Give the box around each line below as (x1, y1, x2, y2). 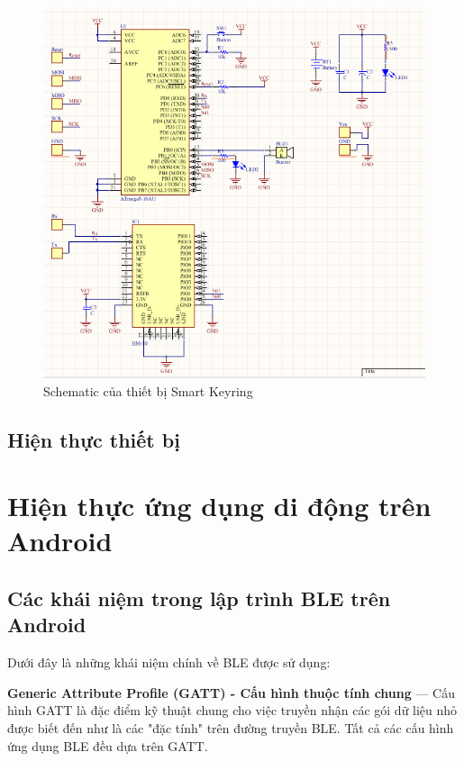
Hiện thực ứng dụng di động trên (7, 487, 432, 524)
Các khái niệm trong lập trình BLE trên (7, 584, 391, 612)
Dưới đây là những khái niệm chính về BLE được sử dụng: (7, 653, 331, 672)
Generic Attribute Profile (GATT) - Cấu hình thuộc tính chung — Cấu (7, 683, 456, 702)
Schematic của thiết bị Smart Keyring (43, 381, 253, 400)
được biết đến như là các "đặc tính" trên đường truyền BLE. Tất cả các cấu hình (7, 719, 454, 738)
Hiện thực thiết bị (7, 425, 180, 453)
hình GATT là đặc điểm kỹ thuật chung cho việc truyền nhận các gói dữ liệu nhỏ (7, 701, 458, 720)
